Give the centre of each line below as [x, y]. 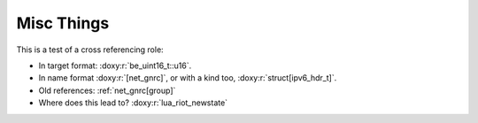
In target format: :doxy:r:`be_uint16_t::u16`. [115, 65]
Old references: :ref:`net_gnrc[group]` [107, 90]
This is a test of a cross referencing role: [90, 50]
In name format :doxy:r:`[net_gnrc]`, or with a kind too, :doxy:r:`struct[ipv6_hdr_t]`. [188, 78]
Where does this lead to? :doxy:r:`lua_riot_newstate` [133, 103]
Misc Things [63, 23]
